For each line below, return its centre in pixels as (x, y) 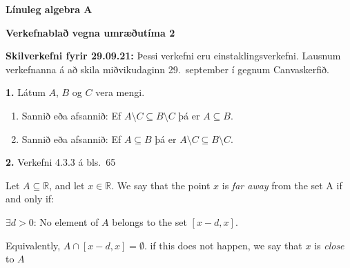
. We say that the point (161, 185)
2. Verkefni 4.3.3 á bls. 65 (61, 162)
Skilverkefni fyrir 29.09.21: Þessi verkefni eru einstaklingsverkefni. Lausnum (173, 56)
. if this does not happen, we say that (223, 245)
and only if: (30, 199)
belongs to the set (149, 221)
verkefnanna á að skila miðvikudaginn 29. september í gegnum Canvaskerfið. (167, 69)
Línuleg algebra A (49, 9)
